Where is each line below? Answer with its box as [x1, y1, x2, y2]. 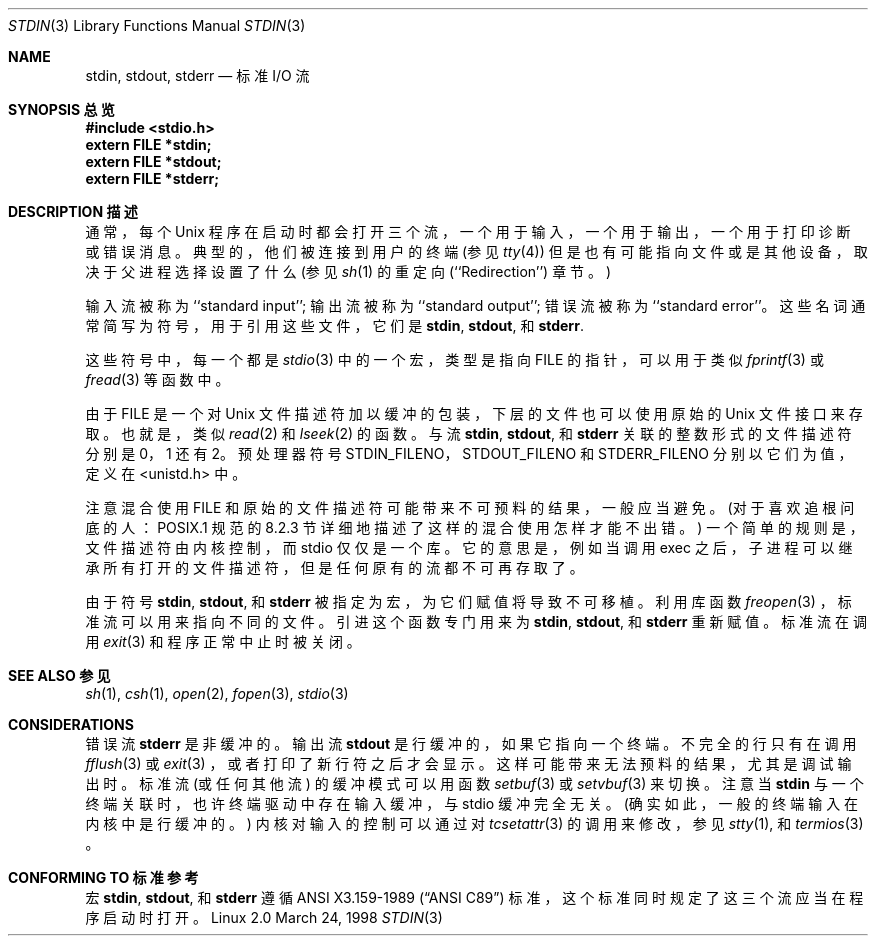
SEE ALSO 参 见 [8, 667, 111, 684]
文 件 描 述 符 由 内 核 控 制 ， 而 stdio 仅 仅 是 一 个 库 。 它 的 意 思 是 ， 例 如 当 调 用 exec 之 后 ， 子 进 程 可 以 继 [85, 539, 853, 556]
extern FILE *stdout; [85, 153, 222, 170]
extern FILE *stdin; [85, 136, 212, 153]
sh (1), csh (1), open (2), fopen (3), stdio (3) [85, 685, 349, 702]
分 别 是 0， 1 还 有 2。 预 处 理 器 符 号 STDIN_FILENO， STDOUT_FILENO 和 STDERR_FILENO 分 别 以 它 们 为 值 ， [85, 445, 853, 462]
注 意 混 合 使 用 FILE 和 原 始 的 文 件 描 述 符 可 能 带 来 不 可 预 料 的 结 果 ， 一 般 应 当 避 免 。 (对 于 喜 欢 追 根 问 [85, 499, 855, 516]
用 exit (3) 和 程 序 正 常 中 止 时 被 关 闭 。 [85, 633, 361, 650]
